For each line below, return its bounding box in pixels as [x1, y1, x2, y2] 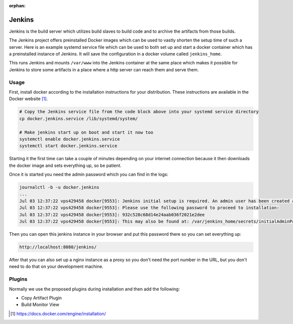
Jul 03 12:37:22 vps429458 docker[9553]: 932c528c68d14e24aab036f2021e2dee [19, 212, 205, 217]
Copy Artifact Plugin [21, 295, 62, 301]
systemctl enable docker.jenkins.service [19, 136, 120, 142]
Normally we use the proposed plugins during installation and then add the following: [9, 286, 180, 292]
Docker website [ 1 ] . [9, 96, 48, 102]
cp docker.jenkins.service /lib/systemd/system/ [19, 116, 138, 121]
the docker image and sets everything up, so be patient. [9, 162, 122, 168]
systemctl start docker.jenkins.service [19, 143, 117, 149]
